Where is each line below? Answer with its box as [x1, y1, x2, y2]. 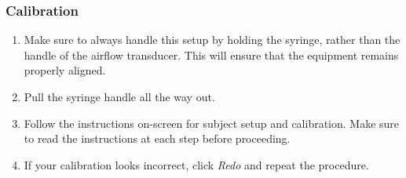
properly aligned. [24, 62, 106, 78]
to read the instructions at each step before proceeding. [24, 130, 291, 147]
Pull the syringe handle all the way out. [24, 89, 215, 104]
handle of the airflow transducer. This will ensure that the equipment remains [24, 46, 399, 63]
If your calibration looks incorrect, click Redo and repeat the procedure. [24, 156, 369, 173]
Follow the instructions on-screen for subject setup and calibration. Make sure [24, 114, 400, 131]
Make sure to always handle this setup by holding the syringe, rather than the [24, 31, 401, 48]
